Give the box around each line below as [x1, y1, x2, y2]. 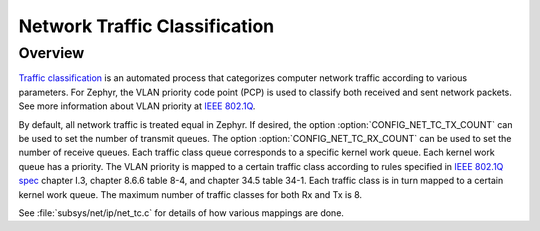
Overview [18, 44, 85, 62]
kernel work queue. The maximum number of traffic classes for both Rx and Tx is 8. [18, 188, 363, 200]
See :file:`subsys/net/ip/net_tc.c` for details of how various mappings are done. [18, 206, 345, 219]
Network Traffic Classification [18, 15, 275, 37]
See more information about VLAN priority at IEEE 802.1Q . [18, 100, 256, 112]
